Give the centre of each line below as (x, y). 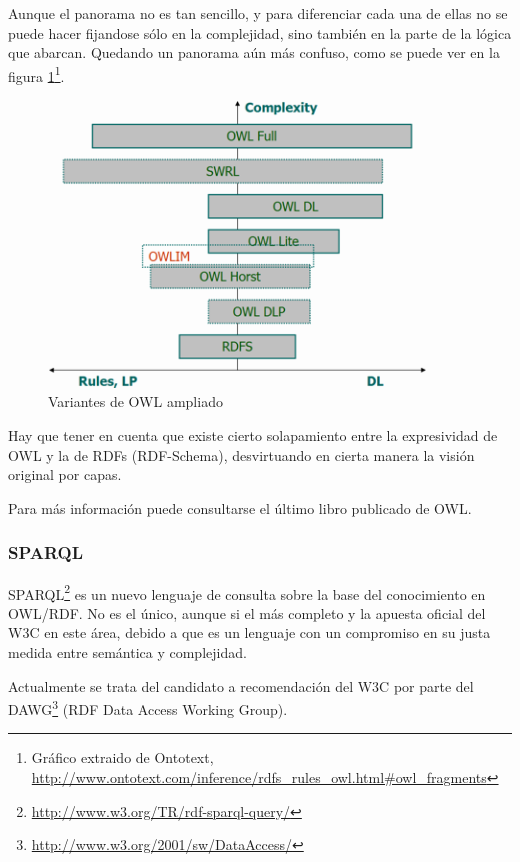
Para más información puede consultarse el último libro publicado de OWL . (240, 507)
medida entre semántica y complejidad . (127, 652)
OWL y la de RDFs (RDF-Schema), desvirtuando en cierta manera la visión (241, 454)
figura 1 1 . (36, 74)
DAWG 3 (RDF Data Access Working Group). (148, 707)
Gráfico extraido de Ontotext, (122, 757)
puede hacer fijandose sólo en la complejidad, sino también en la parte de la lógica (260, 32)
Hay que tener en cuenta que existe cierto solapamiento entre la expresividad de (253, 434)
